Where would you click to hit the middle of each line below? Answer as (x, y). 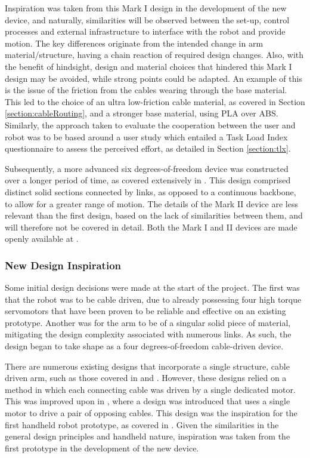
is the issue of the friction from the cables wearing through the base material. (146, 90)
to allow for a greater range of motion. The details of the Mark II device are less (151, 203)
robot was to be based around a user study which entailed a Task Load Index (146, 136)
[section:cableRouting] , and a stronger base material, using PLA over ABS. (142, 113)
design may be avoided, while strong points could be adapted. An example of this (154, 78)
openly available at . (42, 239)
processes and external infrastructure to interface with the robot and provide (145, 31)
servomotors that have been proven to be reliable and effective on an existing (145, 311)
